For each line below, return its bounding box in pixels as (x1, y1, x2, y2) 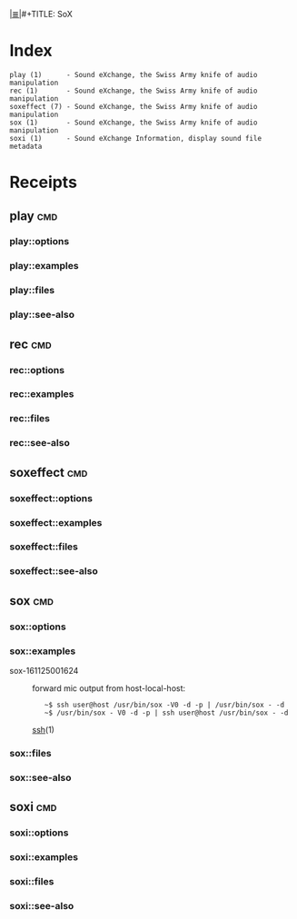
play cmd (9, 208, 58, 223)
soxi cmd (9, 799, 57, 815)
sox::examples (9, 645, 76, 657)
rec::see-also (9, 437, 70, 450)
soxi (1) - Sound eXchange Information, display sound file (9, 133, 262, 143)
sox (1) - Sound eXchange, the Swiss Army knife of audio (9, 118, 258, 127)
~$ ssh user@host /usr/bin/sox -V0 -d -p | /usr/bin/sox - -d (44, 700, 284, 709)
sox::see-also (9, 771, 72, 784)
